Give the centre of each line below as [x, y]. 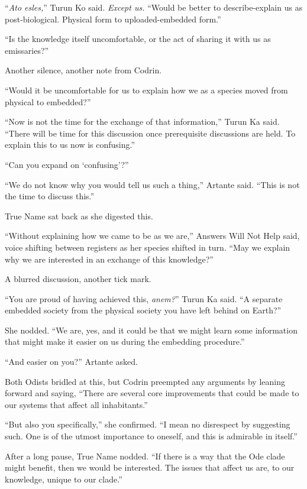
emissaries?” [27, 50]
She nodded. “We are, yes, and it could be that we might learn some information [151, 330]
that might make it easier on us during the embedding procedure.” [125, 341]
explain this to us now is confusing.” [70, 145]
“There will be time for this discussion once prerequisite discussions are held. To [150, 133]
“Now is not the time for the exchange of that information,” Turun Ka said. [142, 122]
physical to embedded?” [48, 101]
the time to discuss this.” [50, 196]
